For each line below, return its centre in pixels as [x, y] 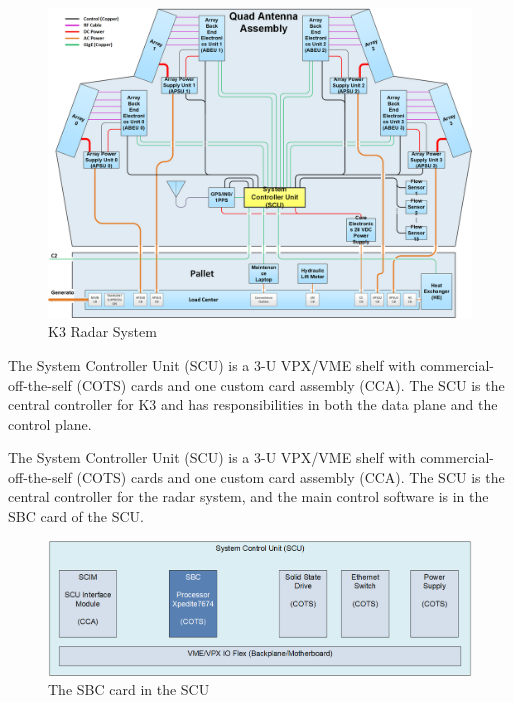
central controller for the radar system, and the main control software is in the [248, 496]
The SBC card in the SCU [129, 689]
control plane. [50, 423]
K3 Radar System [102, 331]
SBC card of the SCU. [76, 516]
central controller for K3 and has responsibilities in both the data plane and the [253, 404]
